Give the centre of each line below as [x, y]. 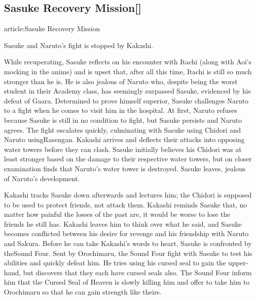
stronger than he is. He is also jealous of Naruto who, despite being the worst [121, 81]
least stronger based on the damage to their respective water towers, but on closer [128, 159]
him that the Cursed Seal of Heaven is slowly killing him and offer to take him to [127, 282]
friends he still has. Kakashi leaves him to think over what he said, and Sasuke [123, 224]
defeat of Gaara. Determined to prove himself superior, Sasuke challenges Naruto [126, 100]
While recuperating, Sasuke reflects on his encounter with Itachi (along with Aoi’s [128, 62]
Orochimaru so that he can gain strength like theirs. [83, 292]
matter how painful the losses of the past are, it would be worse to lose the [117, 214]
